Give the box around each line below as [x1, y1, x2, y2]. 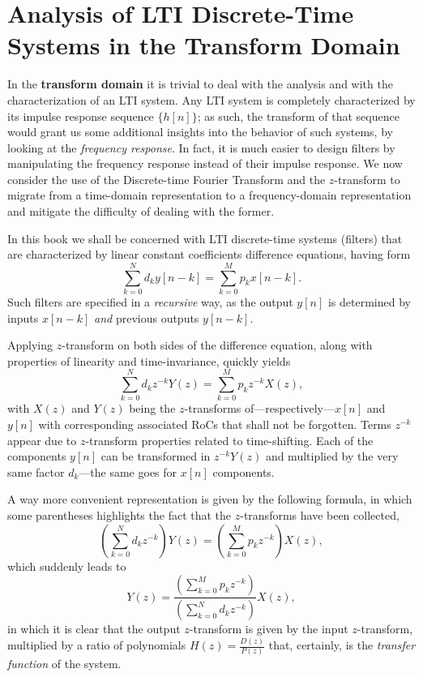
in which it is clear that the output [7, 620, 181, 637]
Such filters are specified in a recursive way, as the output [7, 293, 293, 310]
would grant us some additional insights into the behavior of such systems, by [7, 123, 393, 140]
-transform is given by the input [189, 620, 348, 637]
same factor [7, 463, 65, 480]
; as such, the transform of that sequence [197, 107, 399, 124]
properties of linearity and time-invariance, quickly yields [7, 352, 291, 369]
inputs [7, 309, 39, 326]
